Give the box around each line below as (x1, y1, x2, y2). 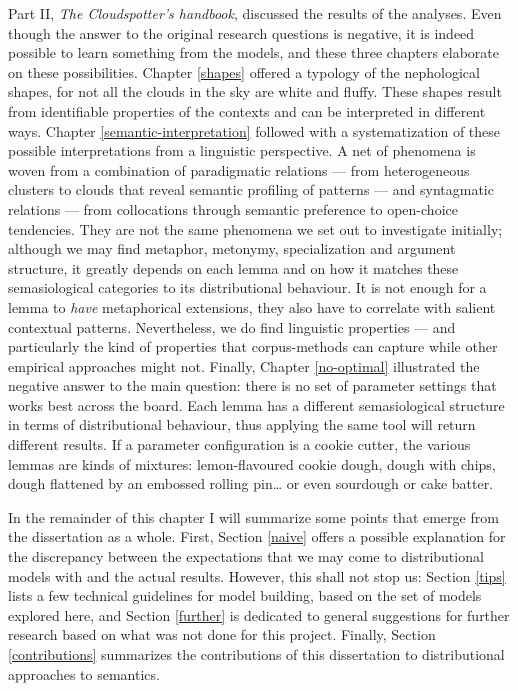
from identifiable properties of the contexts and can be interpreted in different (8, 100, 486, 121)
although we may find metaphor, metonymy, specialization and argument (8, 238, 456, 259)
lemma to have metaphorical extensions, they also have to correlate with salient (8, 296, 496, 317)
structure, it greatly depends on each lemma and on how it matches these (8, 257, 459, 278)
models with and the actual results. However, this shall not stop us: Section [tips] (8, 565, 506, 586)
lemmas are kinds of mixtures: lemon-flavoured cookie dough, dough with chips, (8, 453, 496, 474)
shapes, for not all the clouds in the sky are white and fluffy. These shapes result (8, 81, 502, 102)
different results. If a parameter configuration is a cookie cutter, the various (8, 434, 471, 455)
